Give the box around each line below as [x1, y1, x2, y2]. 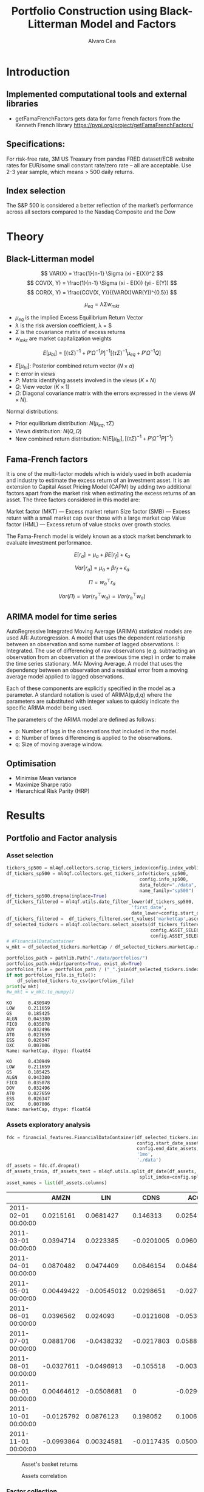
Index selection [6, 186, 66, 196]
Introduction [6, 65, 70, 78]
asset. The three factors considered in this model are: [6, 496, 141, 503]
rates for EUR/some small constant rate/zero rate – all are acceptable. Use [6, 161, 192, 169]
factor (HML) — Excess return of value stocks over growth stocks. [6, 521, 172, 528]
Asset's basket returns [21, 1460, 78, 1468]
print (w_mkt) [6, 983, 39, 989]
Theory [6, 229, 44, 243]
